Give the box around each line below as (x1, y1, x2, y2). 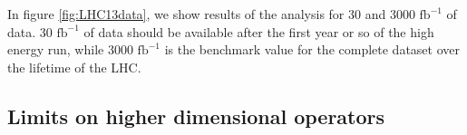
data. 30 (7, 22, 53, 41)
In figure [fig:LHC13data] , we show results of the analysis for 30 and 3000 (7, 5, 415, 23)
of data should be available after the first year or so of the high (83, 22, 434, 41)
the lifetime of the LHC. (7, 57, 141, 76)
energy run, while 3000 (7, 40, 133, 59)
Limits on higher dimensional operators (7, 101, 385, 130)
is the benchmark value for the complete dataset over (164, 40, 461, 59)
